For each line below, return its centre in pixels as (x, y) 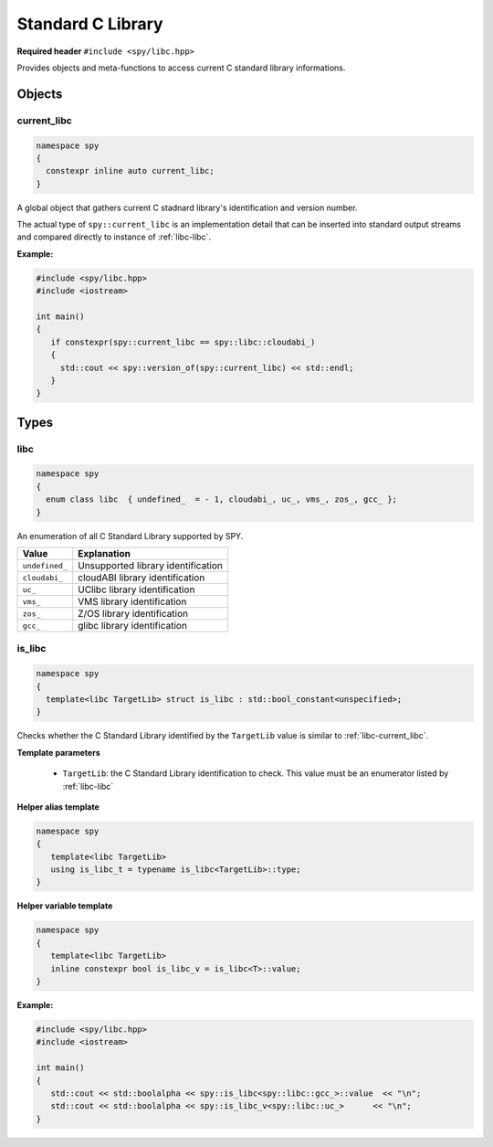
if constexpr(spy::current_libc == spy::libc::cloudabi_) (183, 342)
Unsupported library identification (151, 566)
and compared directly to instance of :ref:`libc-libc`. (114, 237)
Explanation (105, 554)
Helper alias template (58, 807)
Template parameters (58, 752)
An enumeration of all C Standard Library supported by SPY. (130, 536)
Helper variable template (65, 906)
